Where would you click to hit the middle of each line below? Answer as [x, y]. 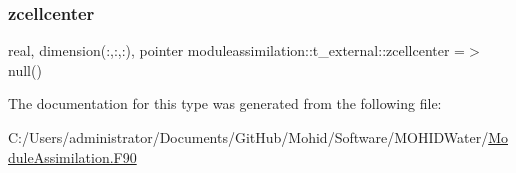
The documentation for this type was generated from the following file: [225, 103]
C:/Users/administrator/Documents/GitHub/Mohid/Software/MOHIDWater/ [248, 137]
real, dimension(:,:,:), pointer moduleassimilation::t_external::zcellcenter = [236, 50]
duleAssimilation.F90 [72, 156]
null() [25, 69]
